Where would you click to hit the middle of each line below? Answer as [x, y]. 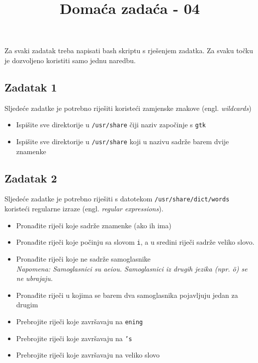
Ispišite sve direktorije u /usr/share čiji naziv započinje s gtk [111, 125]
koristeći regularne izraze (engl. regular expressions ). [84, 209]
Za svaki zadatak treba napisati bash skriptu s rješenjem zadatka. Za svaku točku [129, 50]
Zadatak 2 [31, 178]
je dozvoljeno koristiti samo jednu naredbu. [70, 60]
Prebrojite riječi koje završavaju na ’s [74, 338]
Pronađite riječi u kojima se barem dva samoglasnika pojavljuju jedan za [127, 295]
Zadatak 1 [31, 87]
